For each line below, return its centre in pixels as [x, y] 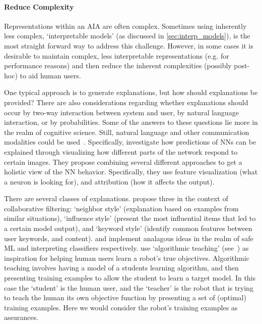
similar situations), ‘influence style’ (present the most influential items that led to [130, 218]
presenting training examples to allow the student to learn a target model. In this [130, 278]
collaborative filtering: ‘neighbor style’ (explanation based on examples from [121, 208]
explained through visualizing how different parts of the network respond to [121, 151]
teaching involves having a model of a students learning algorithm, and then [121, 268]
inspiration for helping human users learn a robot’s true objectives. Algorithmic [127, 258]
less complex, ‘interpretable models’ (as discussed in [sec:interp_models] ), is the [127, 36]
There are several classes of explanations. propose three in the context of [116, 198]
